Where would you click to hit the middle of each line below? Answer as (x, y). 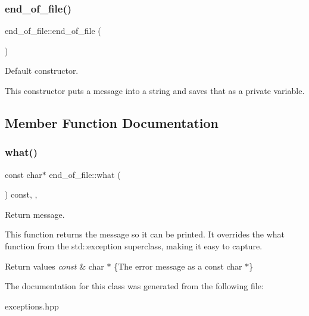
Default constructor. (42, 71)
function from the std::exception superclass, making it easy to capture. (134, 245)
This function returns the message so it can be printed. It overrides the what (145, 234)
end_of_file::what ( (85, 174)
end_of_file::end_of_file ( (53, 31)
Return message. (35, 214)
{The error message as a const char (178, 266)
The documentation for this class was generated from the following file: (134, 286)
